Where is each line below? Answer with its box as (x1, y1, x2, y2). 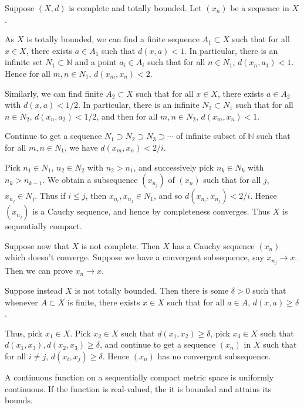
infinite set (5, 56, 43, 68)
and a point (75, 56, 117, 68)
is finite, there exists (67, 295, 140, 308)
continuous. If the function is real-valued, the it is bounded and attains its (5, 382, 272, 395)
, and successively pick (133, 161, 214, 173)
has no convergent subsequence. (157, 349, 271, 362)
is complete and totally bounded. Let (69, 2, 202, 13)
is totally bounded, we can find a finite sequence (26, 33, 200, 45)
